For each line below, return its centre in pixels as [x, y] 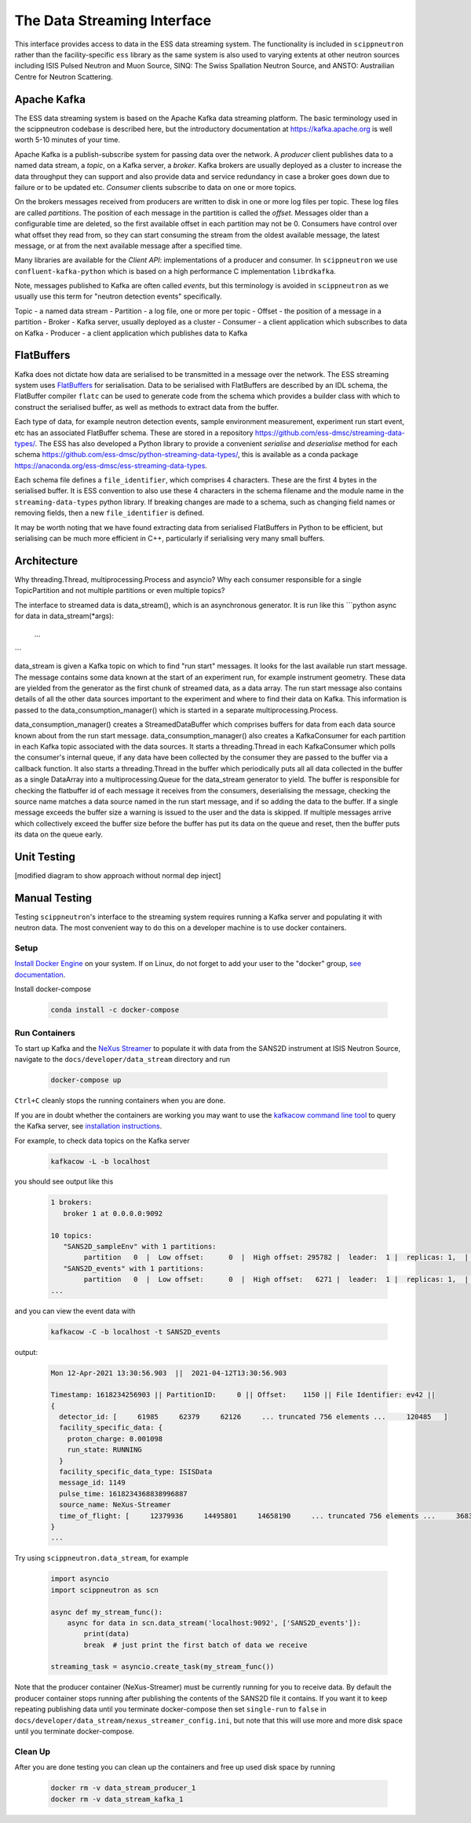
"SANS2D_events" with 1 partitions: [133, 1268]
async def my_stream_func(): [107, 1612]
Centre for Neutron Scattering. [64, 77]
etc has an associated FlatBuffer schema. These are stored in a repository [134, 433]
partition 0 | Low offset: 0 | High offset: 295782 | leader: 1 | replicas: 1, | [276, 1257]
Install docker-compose [53, 989]
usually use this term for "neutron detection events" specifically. [119, 297]
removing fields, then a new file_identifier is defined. [109, 513]
